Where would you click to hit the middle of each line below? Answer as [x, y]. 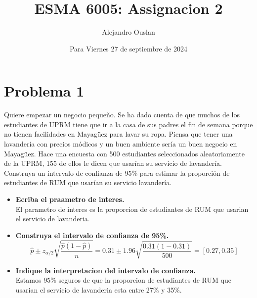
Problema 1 [44, 91]
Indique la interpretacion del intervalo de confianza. [106, 270]
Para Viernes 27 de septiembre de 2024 [128, 48]
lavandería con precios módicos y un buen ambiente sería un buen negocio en [121, 144]
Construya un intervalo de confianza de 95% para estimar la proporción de [117, 173]
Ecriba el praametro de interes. [70, 199]
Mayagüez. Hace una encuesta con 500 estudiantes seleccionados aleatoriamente [124, 153]
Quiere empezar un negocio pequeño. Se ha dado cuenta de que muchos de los [122, 115]
